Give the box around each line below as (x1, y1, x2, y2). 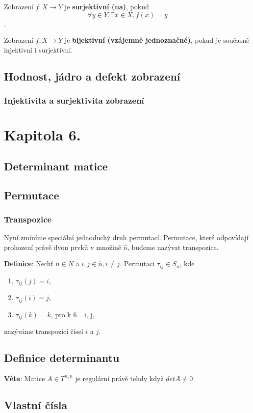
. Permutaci (120, 258, 155, 269)
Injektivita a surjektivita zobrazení (4, 94, 144, 107)
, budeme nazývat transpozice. (127, 242, 219, 252)
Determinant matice (4, 158, 108, 173)
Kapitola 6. (4, 125, 81, 145)
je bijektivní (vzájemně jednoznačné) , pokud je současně (64, 35, 250, 45)
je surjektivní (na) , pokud (64, 1, 149, 11)
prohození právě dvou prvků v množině (4, 242, 121, 252)
